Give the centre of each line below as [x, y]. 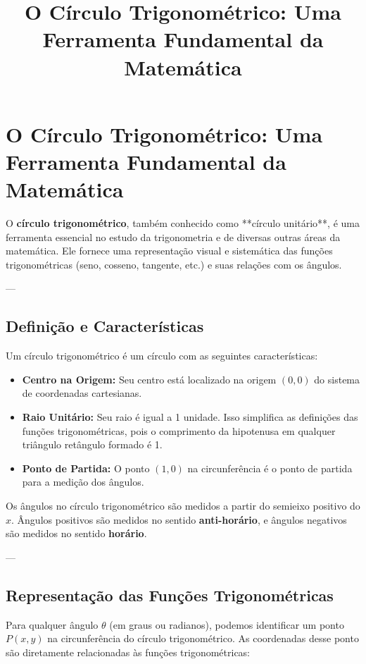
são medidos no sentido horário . [76, 533]
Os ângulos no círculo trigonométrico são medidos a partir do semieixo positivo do [183, 505]
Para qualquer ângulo [52, 624]
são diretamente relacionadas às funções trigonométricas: [128, 652]
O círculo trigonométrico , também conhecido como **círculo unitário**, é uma [183, 223]
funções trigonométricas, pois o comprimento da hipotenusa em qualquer [179, 430]
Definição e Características [105, 326]
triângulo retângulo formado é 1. [92, 444]
